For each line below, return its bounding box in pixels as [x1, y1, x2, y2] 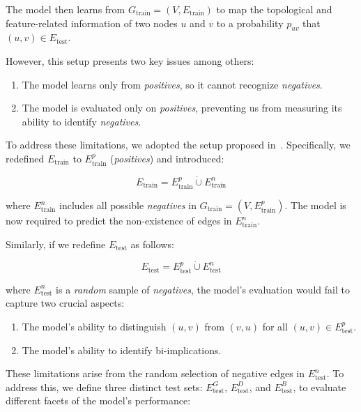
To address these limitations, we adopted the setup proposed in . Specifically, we [6, 137, 351, 152]
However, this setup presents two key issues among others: [6, 53, 254, 68]
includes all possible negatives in [59, 198, 197, 213]
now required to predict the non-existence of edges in [6, 213, 232, 228]
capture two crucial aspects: [6, 296, 125, 310]
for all [262, 319, 288, 334]
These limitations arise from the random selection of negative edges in [6, 366, 305, 381]
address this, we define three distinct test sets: [6, 379, 203, 394]
